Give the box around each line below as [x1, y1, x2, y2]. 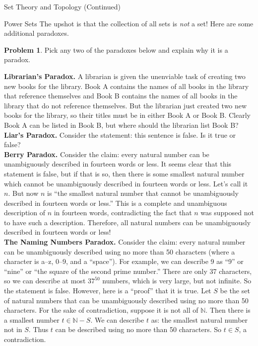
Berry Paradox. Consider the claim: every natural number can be [4, 149, 209, 159]
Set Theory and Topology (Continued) [4, 1, 121, 11]
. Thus [28, 324, 49, 335]
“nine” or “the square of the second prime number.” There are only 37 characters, [4, 265, 252, 276]
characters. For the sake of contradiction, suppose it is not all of [4, 305, 198, 315]
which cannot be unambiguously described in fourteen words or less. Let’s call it [4, 178, 248, 188]
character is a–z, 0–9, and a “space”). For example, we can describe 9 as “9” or [4, 256, 244, 266]
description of [4, 207, 45, 218]
